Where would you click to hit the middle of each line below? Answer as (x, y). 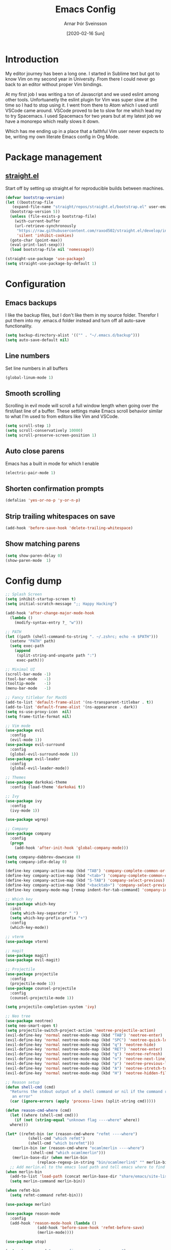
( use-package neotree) (29, 1021)
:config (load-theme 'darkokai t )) (48, 787)
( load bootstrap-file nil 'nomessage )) (52, 250)
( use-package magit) (27, 955)
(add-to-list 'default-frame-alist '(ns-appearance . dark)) (72, 707)
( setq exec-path (27, 646)
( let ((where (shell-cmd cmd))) (44, 1115)
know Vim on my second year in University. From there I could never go (80, 79)
